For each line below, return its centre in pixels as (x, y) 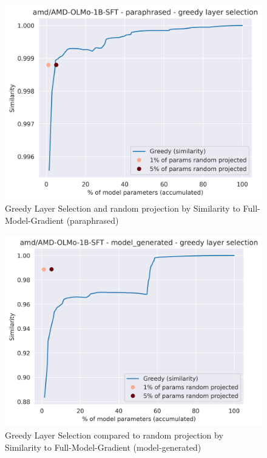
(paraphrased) (93, 220)
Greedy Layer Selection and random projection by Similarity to (123, 208)
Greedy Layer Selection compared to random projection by (114, 435)
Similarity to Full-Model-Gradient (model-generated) (103, 447)
